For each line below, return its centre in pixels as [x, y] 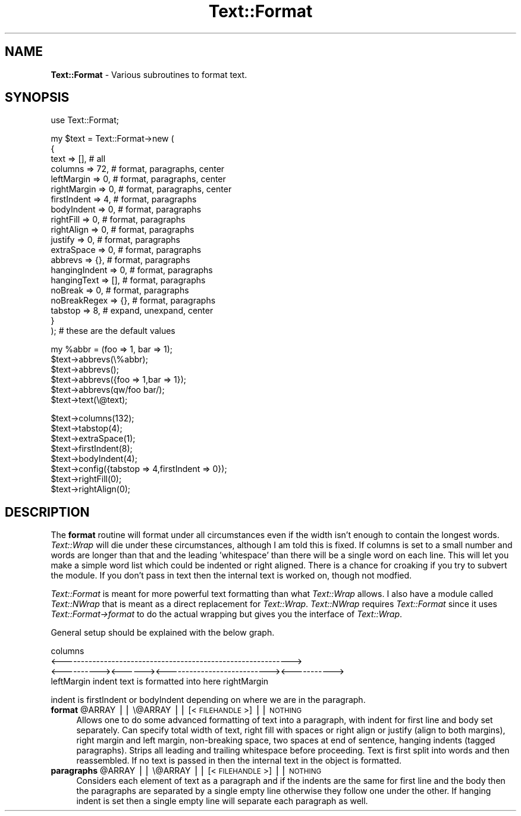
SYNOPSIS [37, 98]
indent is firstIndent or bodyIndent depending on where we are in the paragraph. [208, 700]
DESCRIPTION [47, 512]
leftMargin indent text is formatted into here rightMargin [160, 681]
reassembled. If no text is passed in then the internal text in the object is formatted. [239, 761]
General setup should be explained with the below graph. [163, 633]
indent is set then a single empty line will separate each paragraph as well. [222, 801]
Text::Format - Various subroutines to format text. [149, 74]
